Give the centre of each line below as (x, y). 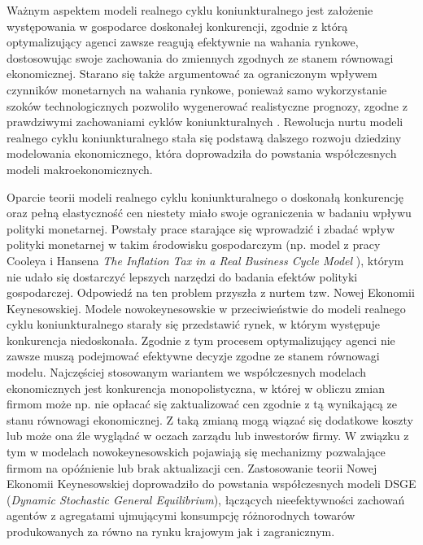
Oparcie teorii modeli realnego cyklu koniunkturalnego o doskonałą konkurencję (205, 196)
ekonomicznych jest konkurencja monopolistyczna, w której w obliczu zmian (196, 388)
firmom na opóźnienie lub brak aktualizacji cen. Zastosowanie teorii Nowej (192, 467)
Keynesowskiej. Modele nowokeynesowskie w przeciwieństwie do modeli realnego (206, 308)
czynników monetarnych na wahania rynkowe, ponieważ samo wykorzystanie (197, 89)
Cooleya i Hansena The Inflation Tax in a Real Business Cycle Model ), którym (205, 260)
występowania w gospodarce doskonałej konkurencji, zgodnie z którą (177, 26)
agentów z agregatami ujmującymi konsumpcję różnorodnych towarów (181, 515)
